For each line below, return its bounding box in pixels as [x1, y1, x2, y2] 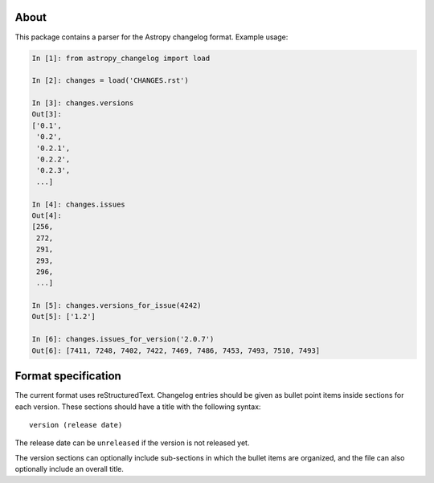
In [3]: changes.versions [31, 99, 134, 108]
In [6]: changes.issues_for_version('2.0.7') [31, 334, 215, 344]
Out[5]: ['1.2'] [31, 312, 96, 321]
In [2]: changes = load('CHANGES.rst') [31, 76, 189, 85]
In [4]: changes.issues [31, 199, 126, 209]
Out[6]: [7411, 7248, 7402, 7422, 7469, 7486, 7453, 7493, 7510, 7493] [31, 346, 321, 355]
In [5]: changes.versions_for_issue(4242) [31, 301, 202, 310]
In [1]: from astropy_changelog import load [31, 53, 211, 63]
